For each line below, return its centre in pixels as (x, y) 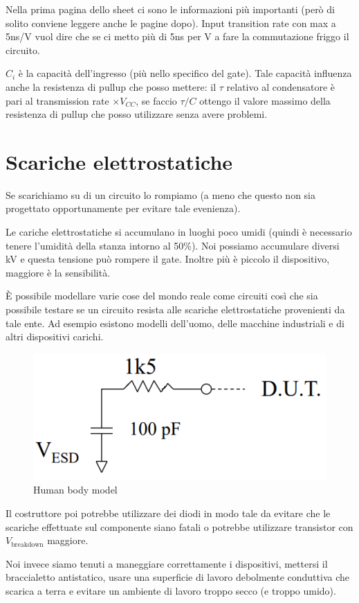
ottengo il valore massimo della (265, 100)
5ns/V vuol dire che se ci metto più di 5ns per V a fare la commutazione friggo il (177, 36)
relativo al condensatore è (281, 86)
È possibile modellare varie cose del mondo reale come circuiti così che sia (162, 296)
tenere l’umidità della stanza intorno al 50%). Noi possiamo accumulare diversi (173, 245)
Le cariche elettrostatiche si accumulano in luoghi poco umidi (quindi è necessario (179, 232)
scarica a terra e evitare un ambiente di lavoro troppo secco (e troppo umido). (171, 590)
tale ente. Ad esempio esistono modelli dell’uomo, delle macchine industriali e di (175, 323)
